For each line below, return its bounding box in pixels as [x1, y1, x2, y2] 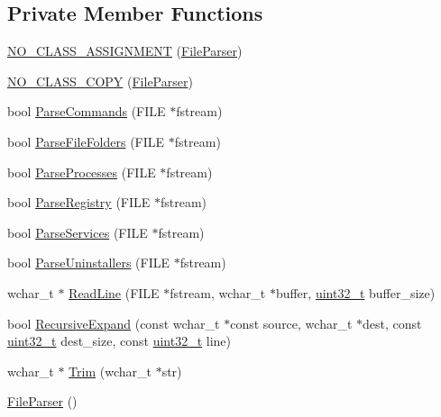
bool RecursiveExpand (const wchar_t [7, 313, 220, 332]
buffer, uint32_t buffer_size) [275, 283, 436, 302]
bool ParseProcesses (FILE [7, 162, 156, 181]
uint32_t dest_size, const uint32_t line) [7, 331, 231, 350]
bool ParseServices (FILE [7, 222, 148, 241]
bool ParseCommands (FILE [7, 102, 166, 121]
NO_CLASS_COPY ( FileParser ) [7, 71, 193, 90]
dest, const [363, 313, 422, 332]
